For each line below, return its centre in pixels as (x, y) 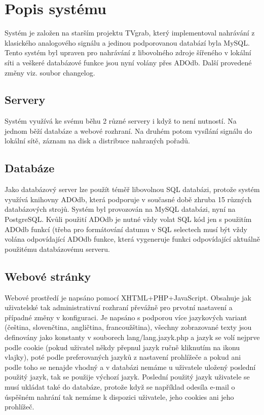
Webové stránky (48, 276)
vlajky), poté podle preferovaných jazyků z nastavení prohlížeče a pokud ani (123, 357)
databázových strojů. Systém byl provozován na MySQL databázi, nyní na (120, 209)
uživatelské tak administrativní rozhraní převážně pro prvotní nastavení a (119, 307)
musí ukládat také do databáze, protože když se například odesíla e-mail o (120, 386)
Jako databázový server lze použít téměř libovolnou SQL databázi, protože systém (132, 189)
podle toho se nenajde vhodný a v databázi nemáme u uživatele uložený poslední (130, 367)
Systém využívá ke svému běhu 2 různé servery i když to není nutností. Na (121, 121)
